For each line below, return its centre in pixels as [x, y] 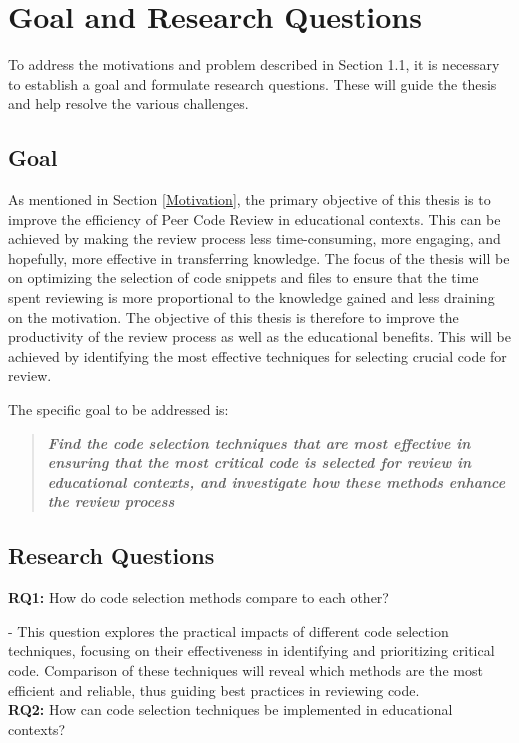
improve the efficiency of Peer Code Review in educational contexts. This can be [254, 218]
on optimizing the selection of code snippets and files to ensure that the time [243, 277]
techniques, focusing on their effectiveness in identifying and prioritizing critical [251, 650]
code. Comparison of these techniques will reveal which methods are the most [245, 670]
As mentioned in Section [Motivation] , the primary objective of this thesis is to [249, 199]
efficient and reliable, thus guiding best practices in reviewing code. [214, 689]
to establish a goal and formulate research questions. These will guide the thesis [252, 83]
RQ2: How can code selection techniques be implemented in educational [230, 709]
